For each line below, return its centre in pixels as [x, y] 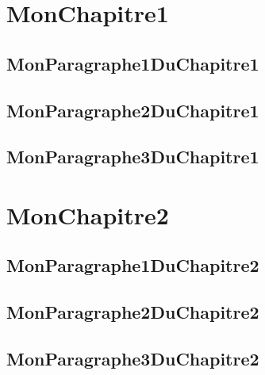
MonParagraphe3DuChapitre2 [133, 359]
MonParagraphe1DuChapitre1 [133, 63]
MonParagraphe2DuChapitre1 [133, 110]
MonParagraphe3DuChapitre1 [133, 157]
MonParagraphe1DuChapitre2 [133, 265]
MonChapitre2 [88, 214]
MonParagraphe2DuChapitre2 [133, 312]
